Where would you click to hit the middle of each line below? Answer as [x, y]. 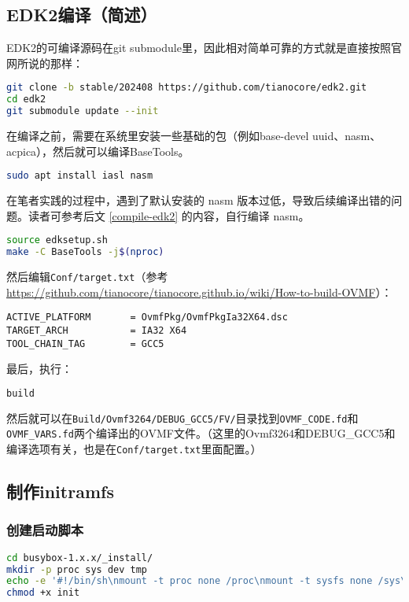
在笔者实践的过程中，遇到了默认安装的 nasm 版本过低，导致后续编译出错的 [199, 200]
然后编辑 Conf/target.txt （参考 [87, 277]
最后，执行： [39, 369]
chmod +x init [43, 593]
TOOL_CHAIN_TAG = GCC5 [85, 343]
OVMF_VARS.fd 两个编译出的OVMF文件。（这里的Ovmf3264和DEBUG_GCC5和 [201, 433]
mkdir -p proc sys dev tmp [77, 569]
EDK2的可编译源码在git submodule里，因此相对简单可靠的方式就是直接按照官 [204, 48]
